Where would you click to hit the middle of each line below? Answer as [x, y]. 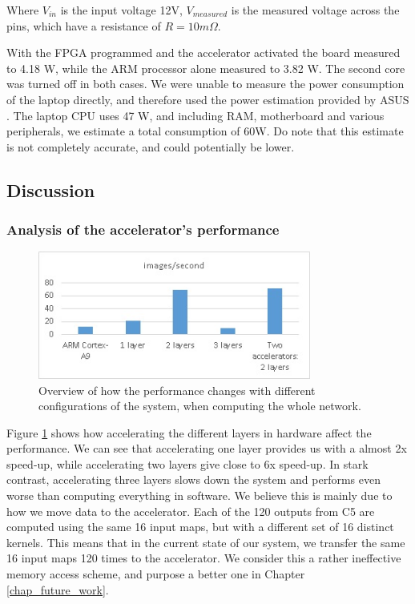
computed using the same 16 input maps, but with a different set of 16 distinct [200, 527]
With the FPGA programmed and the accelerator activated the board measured [203, 52]
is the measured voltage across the [315, 10]
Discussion [51, 189]
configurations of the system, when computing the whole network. [200, 406]
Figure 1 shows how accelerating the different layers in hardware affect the [189, 432]
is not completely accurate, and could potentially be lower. [151, 146]
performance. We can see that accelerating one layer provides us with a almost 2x [207, 448]
